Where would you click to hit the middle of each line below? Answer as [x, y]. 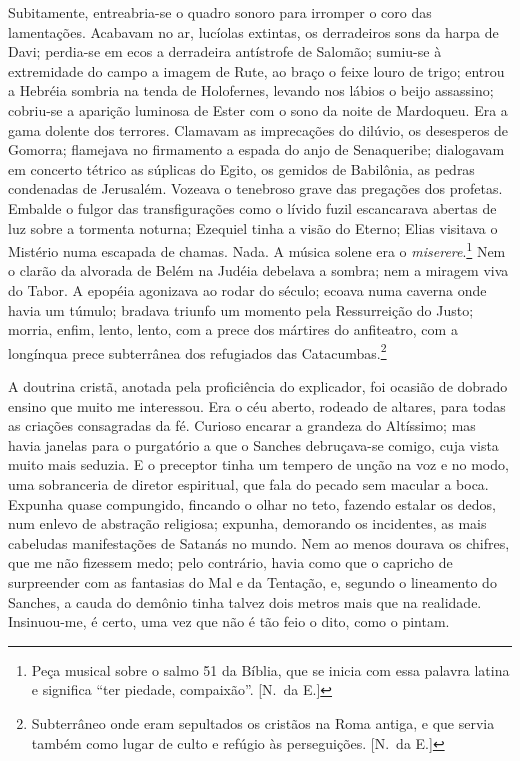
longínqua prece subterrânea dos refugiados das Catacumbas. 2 [197, 351]
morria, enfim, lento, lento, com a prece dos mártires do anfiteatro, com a [233, 329]
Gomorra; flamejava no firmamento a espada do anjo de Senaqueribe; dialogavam [256, 149]
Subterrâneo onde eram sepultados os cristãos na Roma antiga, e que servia [263, 722]
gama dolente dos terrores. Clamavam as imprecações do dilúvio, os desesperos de [258, 129]
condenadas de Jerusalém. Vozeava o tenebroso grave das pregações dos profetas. [255, 188]
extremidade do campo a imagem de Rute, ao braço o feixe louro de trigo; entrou [256, 70]
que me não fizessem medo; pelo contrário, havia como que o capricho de [230, 562]
